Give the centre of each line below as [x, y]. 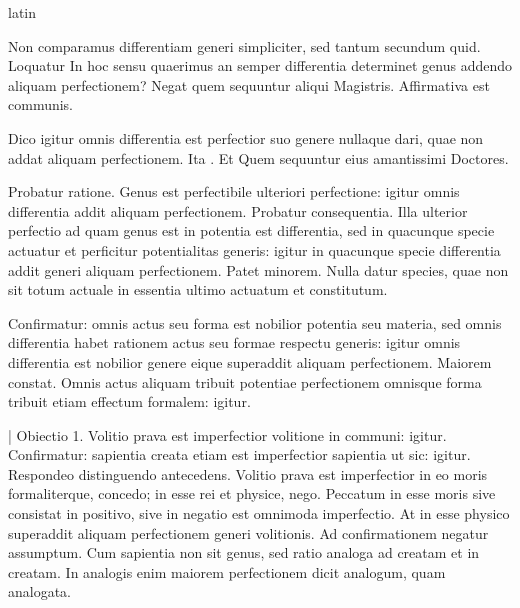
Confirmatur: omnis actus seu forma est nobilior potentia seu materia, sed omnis [255, 322]
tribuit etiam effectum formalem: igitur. [129, 401]
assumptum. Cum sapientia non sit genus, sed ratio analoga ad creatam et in [244, 552]
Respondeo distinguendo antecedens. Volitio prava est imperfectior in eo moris [248, 473]
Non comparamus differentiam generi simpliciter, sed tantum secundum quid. [244, 45]
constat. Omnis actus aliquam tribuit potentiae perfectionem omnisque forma [245, 381]
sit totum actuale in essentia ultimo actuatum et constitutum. [198, 289]
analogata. [40, 591]
